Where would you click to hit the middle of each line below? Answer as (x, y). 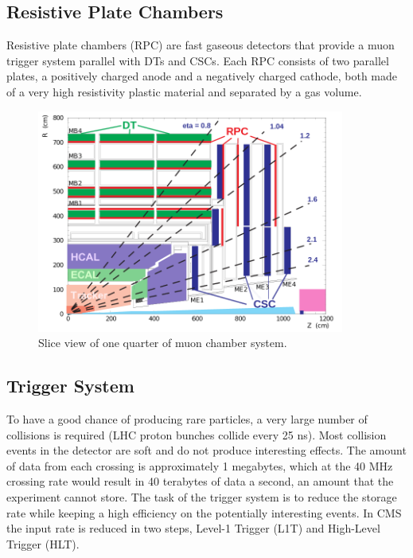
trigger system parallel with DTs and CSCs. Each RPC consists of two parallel (198, 60)
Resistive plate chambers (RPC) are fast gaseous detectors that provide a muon (201, 45)
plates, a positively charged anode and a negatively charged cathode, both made (202, 76)
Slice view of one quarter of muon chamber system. (163, 343)
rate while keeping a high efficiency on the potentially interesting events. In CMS (204, 512)
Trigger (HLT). (43, 543)
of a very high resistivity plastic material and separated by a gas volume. (184, 91)
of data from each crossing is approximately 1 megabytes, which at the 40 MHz (200, 465)
